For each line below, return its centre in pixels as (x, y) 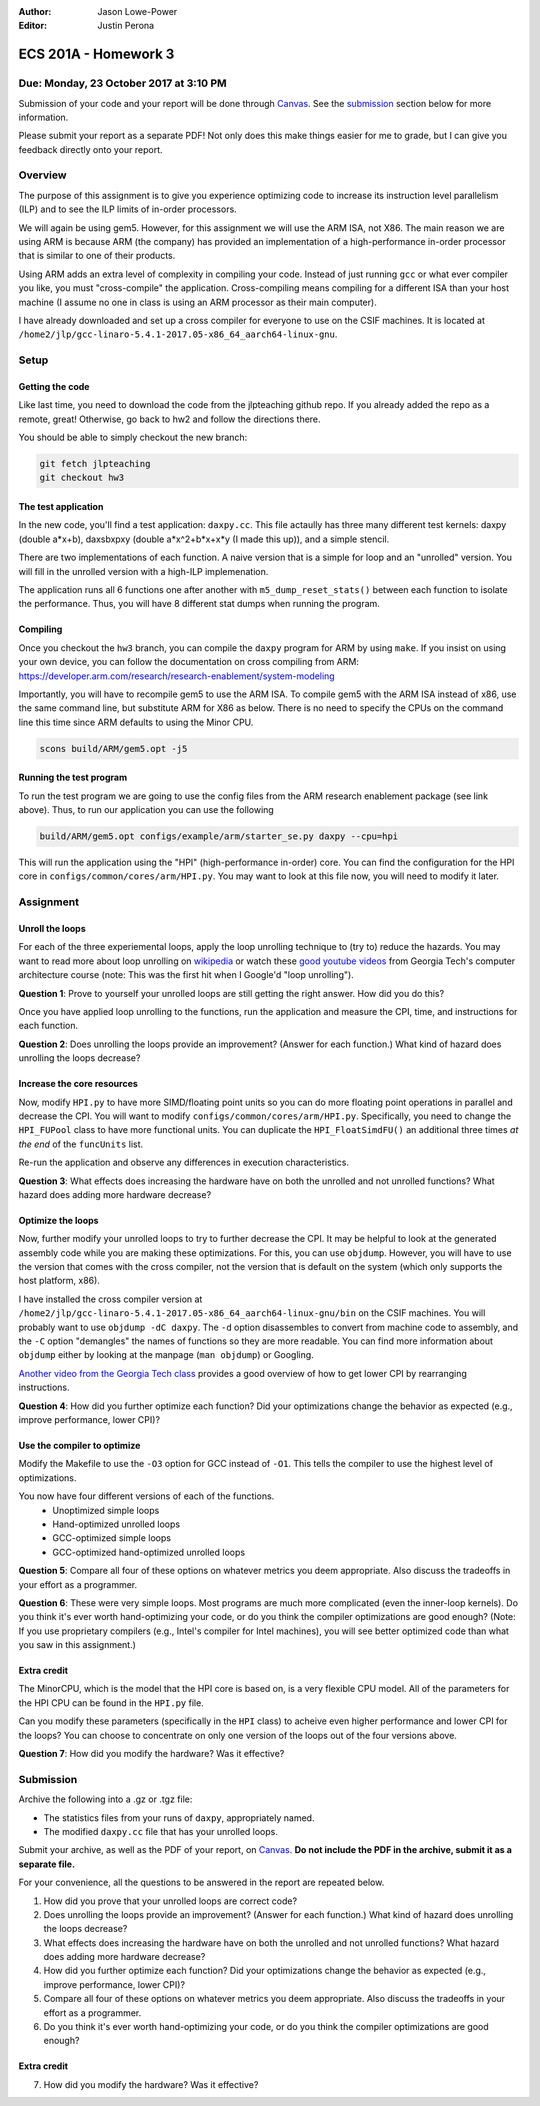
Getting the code (54, 386)
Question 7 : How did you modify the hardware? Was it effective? (151, 1754)
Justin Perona (126, 26)
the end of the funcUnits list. (81, 1144)
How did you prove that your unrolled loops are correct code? (170, 1901)
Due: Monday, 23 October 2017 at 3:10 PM (122, 83)
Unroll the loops (52, 929)
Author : (35, 11)
